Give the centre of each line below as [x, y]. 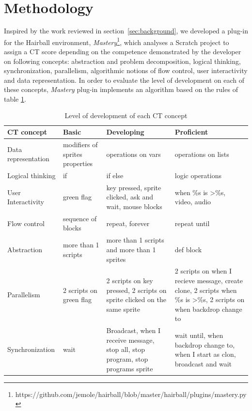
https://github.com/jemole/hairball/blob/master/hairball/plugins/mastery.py [131, 394]
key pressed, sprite [134, 187]
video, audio [193, 202]
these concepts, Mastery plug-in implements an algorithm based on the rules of [121, 89]
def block [188, 249]
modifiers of [80, 144]
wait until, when [199, 335]
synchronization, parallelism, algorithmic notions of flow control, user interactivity [126, 70]
